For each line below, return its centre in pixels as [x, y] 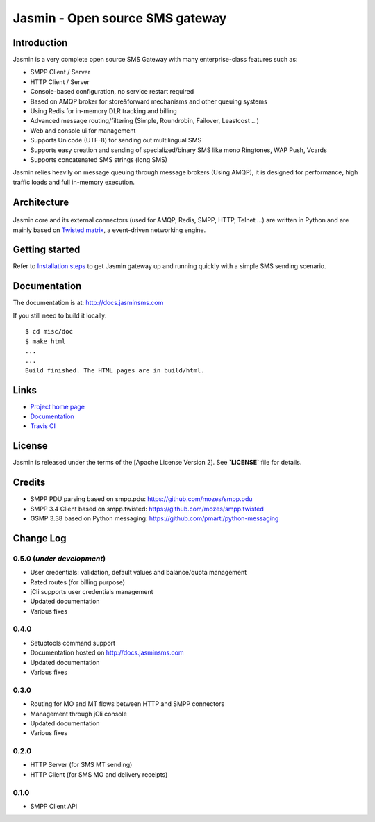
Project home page [57, 406]
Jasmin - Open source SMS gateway [120, 18]
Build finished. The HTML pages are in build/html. [115, 370]
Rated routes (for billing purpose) [77, 582]
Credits [29, 483]
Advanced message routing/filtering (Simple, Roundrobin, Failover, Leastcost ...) [145, 121]
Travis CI [43, 426]
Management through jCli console [79, 714]
